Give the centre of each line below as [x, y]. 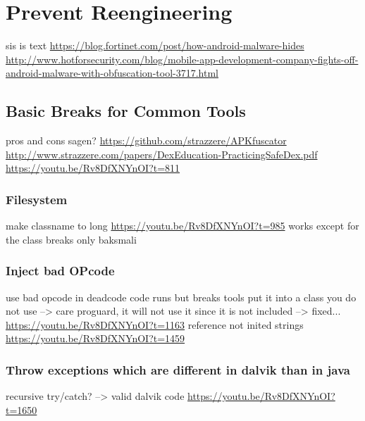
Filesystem [37, 199]
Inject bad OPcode [60, 271]
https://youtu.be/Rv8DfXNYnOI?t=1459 [95, 338]
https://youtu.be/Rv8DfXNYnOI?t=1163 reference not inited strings [155, 324]
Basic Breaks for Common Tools [126, 111]
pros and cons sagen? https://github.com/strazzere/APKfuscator [146, 140]
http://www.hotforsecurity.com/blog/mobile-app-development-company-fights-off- [182, 59]
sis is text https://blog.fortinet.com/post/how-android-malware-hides [155, 45]
